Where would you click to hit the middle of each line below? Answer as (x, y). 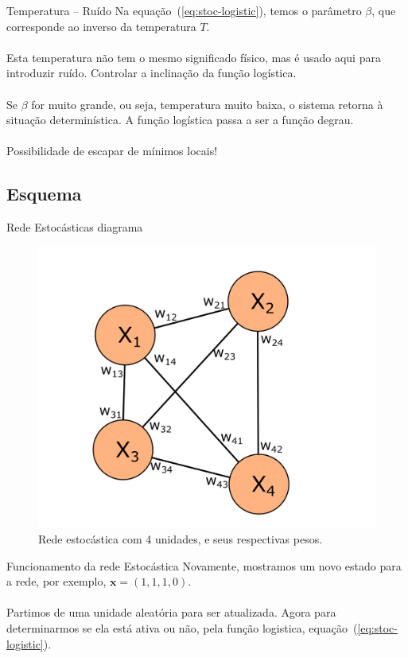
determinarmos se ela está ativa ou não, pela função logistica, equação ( (182, 627)
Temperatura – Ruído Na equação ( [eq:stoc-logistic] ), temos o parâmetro (184, 10)
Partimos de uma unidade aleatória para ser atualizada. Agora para (171, 612)
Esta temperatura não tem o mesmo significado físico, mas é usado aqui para (194, 57)
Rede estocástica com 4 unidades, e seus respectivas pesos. (181, 538)
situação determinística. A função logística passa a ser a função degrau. (180, 120)
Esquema (44, 194)
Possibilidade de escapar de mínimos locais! (112, 151)
